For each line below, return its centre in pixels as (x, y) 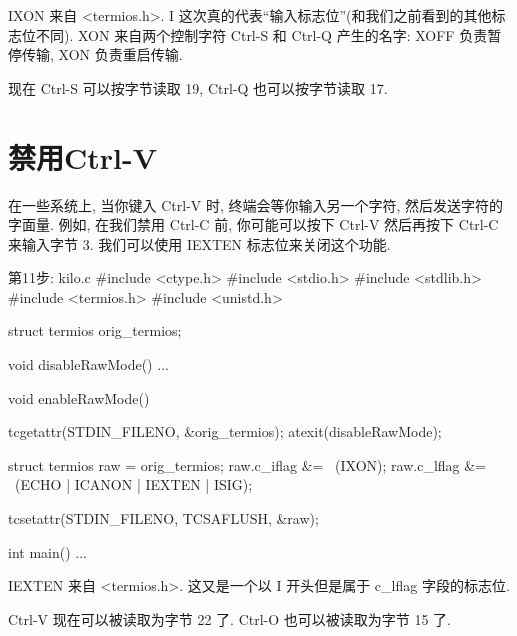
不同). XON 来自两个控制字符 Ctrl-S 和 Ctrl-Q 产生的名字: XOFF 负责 (261, 34)
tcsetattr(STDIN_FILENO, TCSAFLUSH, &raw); (163, 518)
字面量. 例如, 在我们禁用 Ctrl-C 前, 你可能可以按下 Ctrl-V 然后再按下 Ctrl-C (253, 224)
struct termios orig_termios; (95, 330)
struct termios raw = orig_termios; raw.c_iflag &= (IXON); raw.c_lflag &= (247, 464)
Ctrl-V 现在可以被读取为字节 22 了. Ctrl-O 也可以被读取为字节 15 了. (230, 618)
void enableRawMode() (79, 397)
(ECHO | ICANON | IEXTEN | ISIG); (133, 484)
